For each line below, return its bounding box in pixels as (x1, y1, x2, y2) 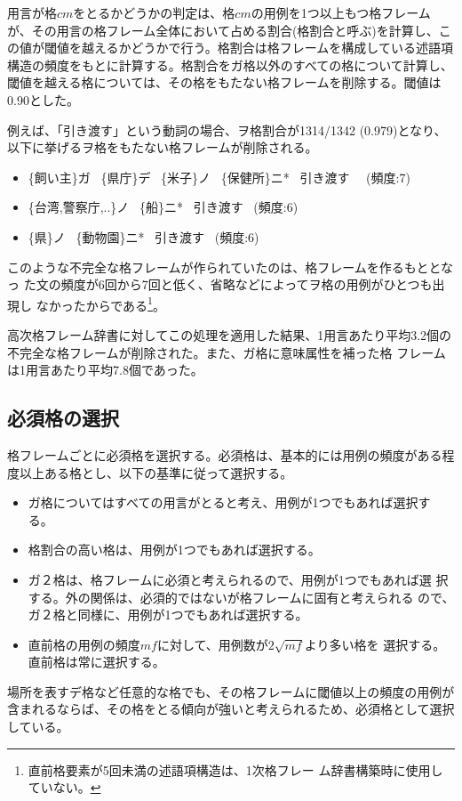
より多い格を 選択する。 (304, 635, 446, 653)
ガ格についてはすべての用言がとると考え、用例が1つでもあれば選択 (28, 493, 418, 512)
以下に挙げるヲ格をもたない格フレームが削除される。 (7, 138, 318, 157)
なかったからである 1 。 (36, 293, 165, 314)
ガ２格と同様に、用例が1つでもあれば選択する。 (28, 605, 308, 624)
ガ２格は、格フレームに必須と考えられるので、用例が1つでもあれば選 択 (28, 570, 449, 588)
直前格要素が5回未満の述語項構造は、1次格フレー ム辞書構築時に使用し (28, 760, 443, 779)
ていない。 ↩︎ (28, 778, 101, 797)
